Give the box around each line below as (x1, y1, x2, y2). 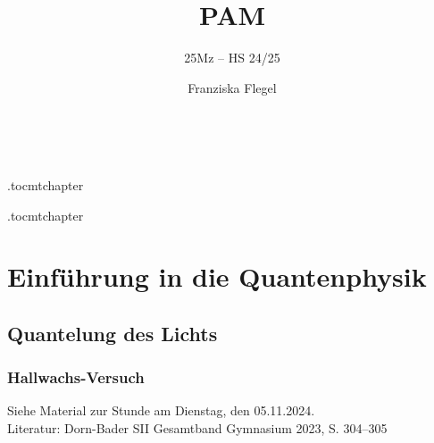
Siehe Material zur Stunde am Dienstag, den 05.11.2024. (7, 401, 315, 420)
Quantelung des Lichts (7, 319, 218, 347)
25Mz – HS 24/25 (184, 48, 280, 67)
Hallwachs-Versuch (7, 366, 145, 389)
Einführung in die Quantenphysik (7, 258, 427, 295)
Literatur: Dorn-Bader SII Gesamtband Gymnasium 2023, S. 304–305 (7, 419, 388, 438)
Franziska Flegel (188, 78, 277, 96)
